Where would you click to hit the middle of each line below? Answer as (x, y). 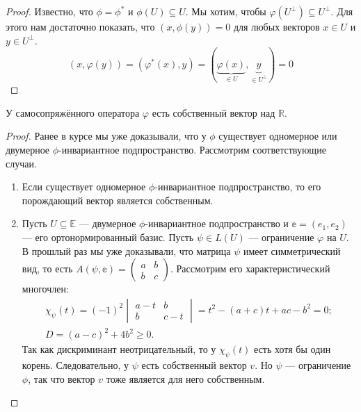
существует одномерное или (278, 136)
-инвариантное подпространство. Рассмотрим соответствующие (192, 150)
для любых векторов (276, 26)
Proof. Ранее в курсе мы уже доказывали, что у (106, 136)
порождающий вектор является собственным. (118, 200)
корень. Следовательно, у (75, 365)
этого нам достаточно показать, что (80, 26)
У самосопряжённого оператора (73, 112)
